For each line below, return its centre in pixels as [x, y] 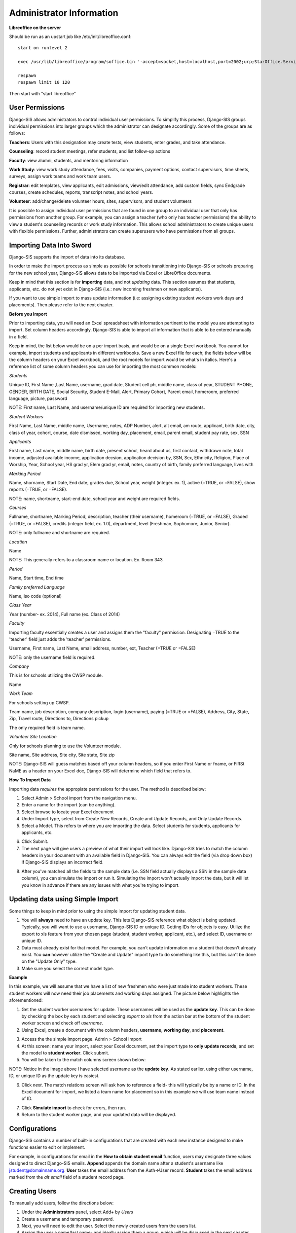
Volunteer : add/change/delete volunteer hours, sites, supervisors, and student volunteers [100, 201]
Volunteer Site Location [33, 737]
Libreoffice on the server [35, 28]
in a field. [18, 337]
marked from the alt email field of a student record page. [67, 1177]
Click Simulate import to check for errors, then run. [74, 1108]
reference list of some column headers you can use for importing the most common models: [103, 366]
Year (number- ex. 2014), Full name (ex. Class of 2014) [65, 614]
